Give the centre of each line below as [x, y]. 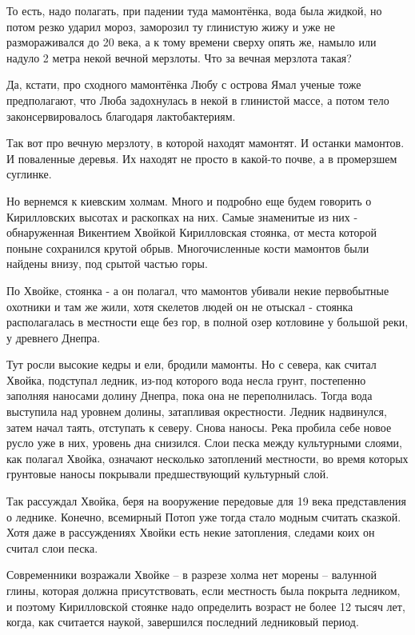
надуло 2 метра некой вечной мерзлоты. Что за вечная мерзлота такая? [179, 57]
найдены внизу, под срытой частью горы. [107, 264]
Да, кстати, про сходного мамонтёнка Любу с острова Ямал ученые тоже [184, 84]
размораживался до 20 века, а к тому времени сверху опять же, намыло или [192, 42]
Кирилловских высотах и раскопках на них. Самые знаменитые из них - [182, 216]
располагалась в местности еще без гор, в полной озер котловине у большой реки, [207, 322]
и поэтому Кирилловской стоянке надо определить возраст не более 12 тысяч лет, [206, 606]
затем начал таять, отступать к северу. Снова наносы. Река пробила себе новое [199, 427]
